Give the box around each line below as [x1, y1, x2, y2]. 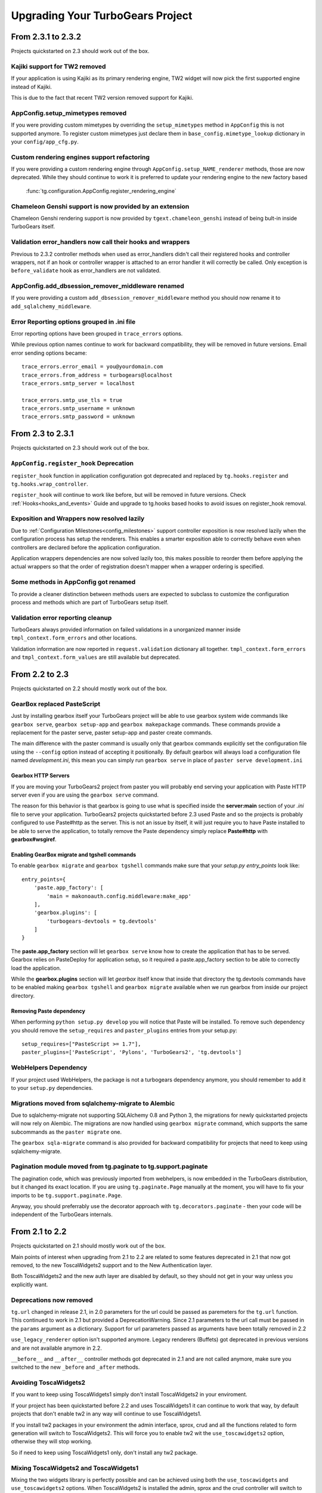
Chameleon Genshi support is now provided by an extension [11, 202, 190, 210]
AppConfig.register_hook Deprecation [11, 459, 134, 468]
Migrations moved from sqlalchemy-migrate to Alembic [11, 1099, 175, 1107]
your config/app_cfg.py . [11, 138, 79, 145]
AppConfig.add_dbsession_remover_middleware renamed [11, 282, 184, 290]
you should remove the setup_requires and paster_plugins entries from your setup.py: [11, 1027, 238, 1034]
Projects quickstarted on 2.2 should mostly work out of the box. [11, 685, 168, 692]
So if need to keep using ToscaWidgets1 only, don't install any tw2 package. [11, 1449, 198, 1456]
